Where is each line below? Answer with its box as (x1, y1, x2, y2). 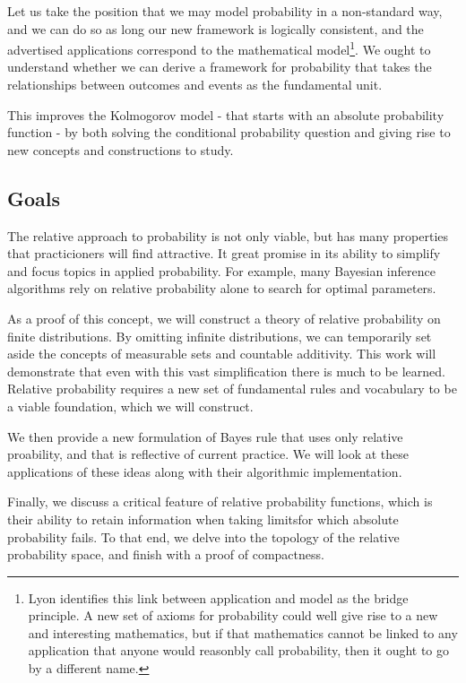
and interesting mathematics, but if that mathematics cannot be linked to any (28, 623, 458, 642)
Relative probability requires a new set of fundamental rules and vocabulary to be (7, 379, 457, 398)
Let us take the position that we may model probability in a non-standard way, (7, 2, 443, 20)
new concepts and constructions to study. (7, 140, 234, 159)
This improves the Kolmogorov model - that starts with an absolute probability (7, 105, 444, 124)
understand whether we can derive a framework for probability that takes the (7, 57, 432, 76)
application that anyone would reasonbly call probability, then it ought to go (28, 641, 450, 660)
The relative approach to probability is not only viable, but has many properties (7, 226, 449, 245)
